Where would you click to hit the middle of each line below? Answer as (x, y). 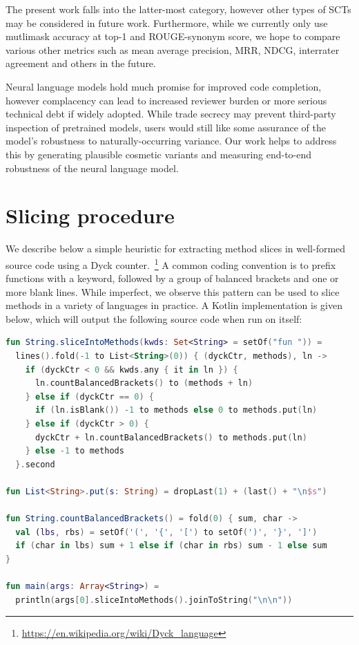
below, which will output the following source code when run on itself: (154, 318)
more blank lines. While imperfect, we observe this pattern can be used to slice (173, 291)
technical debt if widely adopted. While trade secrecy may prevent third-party (171, 114)
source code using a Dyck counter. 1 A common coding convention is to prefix (171, 263)
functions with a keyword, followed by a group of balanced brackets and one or (172, 278)
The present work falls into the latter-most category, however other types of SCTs (178, 9)
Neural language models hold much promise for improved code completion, (164, 86)
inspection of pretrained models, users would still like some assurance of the (166, 127)
